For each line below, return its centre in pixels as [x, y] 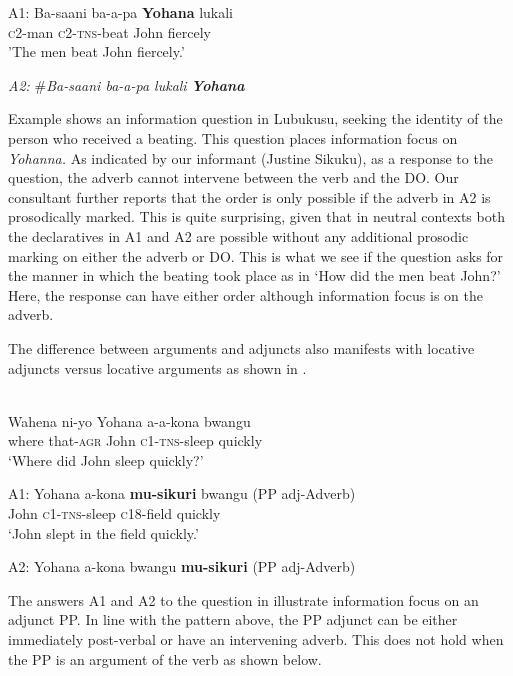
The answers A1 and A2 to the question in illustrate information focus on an [243, 599]
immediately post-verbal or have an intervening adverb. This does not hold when [256, 639]
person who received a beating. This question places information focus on [233, 137]
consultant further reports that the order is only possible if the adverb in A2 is [249, 196]
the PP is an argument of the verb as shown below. [165, 658]
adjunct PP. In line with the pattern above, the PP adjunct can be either [233, 619]
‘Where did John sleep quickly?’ [106, 459]
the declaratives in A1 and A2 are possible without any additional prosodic [238, 235]
